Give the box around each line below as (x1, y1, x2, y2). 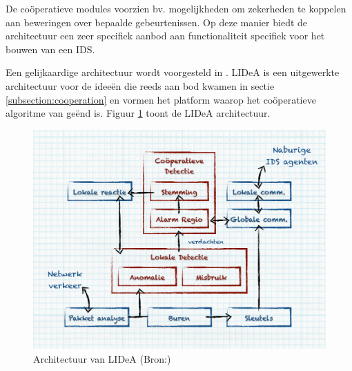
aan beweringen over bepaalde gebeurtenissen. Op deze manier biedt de (6, 15, 308, 29)
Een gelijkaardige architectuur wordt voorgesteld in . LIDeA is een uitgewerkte (6, 65, 340, 79)
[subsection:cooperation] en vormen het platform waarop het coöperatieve (6, 92, 316, 106)
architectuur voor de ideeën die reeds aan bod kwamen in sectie (6, 78, 275, 93)
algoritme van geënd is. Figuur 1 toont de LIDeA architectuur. (6, 106, 271, 120)
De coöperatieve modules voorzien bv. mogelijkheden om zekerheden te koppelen (6, 1, 346, 15)
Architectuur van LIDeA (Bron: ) (33, 351, 171, 365)
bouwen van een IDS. (6, 41, 95, 56)
